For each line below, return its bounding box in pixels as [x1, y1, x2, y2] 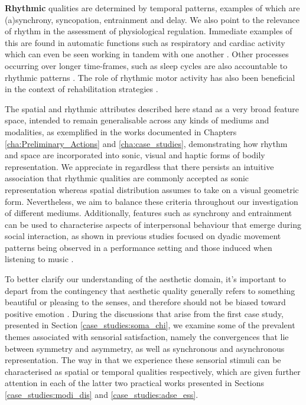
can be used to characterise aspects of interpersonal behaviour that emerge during [5, 218, 301, 230]
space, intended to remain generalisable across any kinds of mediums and [5, 114, 269, 126]
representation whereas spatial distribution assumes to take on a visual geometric [5, 183, 299, 195]
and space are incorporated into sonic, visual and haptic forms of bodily [5, 149, 265, 161]
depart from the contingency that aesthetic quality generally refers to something [5, 284, 295, 296]
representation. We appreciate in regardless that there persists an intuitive [5, 160, 274, 172]
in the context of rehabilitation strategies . [5, 83, 158, 95]
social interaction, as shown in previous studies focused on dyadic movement [5, 230, 281, 242]
